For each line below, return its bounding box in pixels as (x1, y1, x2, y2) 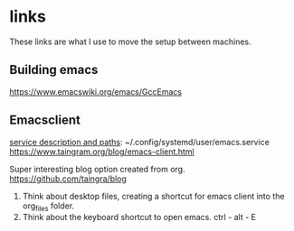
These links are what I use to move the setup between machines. (9, 36, 251, 47)
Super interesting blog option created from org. (9, 163, 185, 174)
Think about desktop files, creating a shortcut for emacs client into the (22, 190, 285, 201)
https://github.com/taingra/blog (9, 173, 127, 184)
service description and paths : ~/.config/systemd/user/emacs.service (9, 136, 270, 147)
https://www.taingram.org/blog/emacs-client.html (9, 146, 194, 157)
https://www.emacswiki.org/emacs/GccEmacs (9, 86, 183, 97)
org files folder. (22, 200, 75, 213)
